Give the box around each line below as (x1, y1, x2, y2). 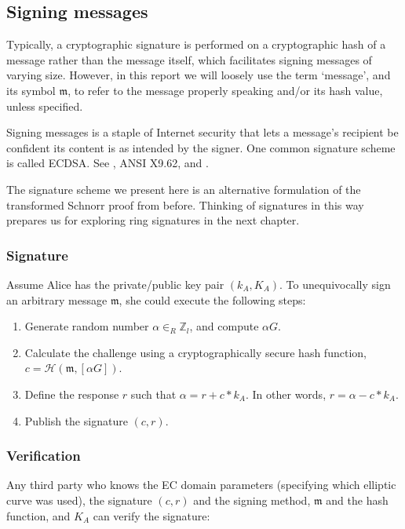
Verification (6, 446, 81, 465)
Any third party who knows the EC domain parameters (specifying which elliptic (6, 476, 396, 493)
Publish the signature (24, 412, 128, 429)
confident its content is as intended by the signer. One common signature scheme (6, 139, 396, 155)
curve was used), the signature (6, 491, 152, 508)
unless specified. (6, 97, 83, 114)
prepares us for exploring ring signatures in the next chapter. (6, 212, 300, 228)
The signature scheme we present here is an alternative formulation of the (6, 181, 361, 197)
